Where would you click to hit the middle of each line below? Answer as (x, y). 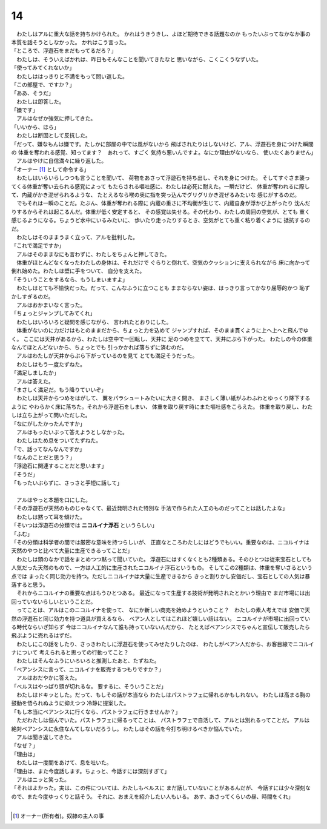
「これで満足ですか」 (38, 246)
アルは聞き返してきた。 (45, 737)
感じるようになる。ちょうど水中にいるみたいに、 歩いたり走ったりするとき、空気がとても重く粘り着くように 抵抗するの (161, 220)
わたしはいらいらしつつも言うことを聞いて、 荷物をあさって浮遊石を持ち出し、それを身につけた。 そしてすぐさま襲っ (163, 178)
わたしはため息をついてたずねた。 (59, 441)
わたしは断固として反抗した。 (53, 136)
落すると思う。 (30, 584)
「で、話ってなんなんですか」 (48, 449)
